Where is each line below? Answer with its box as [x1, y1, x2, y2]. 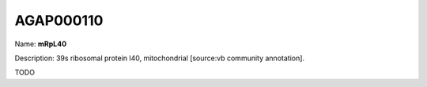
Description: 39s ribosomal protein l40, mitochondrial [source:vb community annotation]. [14, 53, 304, 63]
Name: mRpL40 [14, 39, 67, 49]
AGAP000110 [14, 12, 104, 29]
